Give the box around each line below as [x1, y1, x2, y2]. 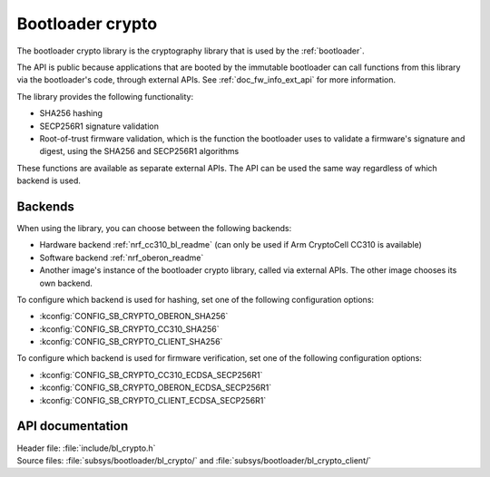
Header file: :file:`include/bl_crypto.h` [16, 443, 156, 453]
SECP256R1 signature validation [39, 121, 159, 131]
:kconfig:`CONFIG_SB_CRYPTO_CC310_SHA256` [39, 323, 220, 335]
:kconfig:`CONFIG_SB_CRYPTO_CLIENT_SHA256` [39, 336, 223, 347]
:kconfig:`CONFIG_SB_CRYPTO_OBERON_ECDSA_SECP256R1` [39, 382, 272, 394]
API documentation [16, 418, 129, 434]
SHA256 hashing [39, 108, 103, 119]
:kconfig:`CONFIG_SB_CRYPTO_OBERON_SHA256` [39, 311, 229, 322]
